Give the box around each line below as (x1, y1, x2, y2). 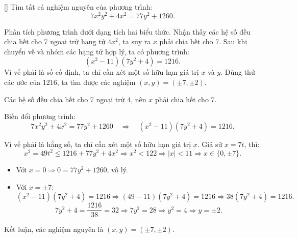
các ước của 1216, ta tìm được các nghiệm (4, 77, 136, 87)
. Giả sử (197, 138, 222, 149)
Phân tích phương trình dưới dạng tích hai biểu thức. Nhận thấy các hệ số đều (4, 26, 251, 37)
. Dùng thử (220, 67, 255, 77)
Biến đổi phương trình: (4, 111, 76, 122)
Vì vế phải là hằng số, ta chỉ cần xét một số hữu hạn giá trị (4, 138, 191, 149)
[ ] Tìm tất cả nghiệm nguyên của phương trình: (4, 2, 153, 12)
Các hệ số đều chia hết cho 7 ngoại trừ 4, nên (4, 94, 146, 104)
